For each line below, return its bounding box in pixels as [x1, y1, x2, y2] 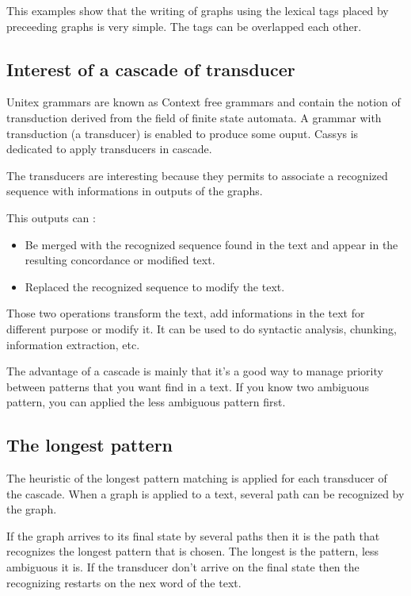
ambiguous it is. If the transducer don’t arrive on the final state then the [6, 559, 360, 575]
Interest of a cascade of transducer [6, 56, 295, 81]
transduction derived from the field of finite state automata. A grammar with [6, 109, 382, 125]
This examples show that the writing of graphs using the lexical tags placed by [6, 2, 389, 18]
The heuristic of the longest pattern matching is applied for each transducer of [6, 470, 387, 486]
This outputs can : [6, 209, 96, 225]
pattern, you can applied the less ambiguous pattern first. [6, 394, 286, 410]
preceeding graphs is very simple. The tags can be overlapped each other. [6, 17, 362, 34]
